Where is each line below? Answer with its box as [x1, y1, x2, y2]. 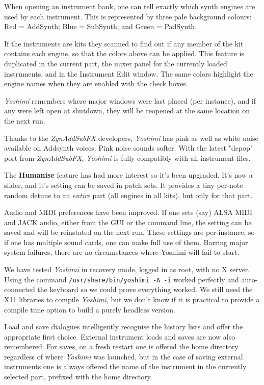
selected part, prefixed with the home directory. [4, 371, 152, 382]
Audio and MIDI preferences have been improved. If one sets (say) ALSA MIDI [4, 207, 253, 218]
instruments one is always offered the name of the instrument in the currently [4, 361, 247, 372]
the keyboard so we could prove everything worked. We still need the [37, 284, 253, 295]
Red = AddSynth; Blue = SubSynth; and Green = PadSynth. [4, 21, 197, 32]
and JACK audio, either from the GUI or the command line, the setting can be [4, 216, 252, 227]
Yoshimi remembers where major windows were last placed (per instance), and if [4, 95, 256, 106]
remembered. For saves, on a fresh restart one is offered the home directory [4, 341, 239, 352]
